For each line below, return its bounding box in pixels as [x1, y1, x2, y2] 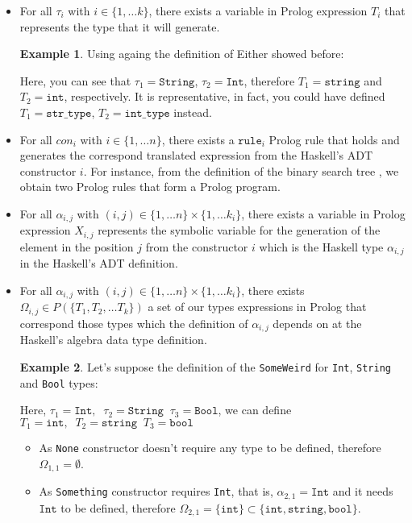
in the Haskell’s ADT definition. [19, 255, 178, 272]
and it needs [332, 483, 393, 500]
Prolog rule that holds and [268, 131, 400, 147]
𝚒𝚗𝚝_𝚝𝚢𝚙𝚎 [124, 107, 170, 119]
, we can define [218, 401, 292, 418]
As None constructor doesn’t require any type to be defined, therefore [39, 439, 381, 456]
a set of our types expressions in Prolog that [148, 298, 367, 315]
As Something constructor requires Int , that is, [39, 483, 273, 500]
